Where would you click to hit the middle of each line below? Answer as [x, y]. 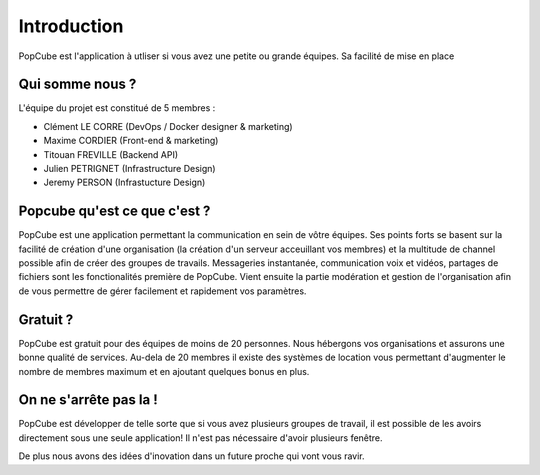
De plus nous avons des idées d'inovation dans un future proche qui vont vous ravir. [191, 456]
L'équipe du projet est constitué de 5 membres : [117, 108]
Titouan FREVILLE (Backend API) [111, 154]
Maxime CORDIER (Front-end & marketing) [131, 141]
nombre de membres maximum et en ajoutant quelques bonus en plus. [164, 371]
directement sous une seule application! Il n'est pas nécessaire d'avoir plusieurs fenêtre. [201, 437]
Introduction [71, 26]
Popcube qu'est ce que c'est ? [114, 211]
